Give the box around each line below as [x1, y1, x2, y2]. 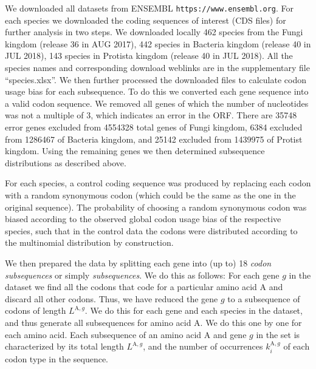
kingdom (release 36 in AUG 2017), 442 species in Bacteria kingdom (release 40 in [5, 37, 311, 50]
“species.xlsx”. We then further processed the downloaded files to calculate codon [5, 73, 307, 86]
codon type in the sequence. [5, 352, 109, 365]
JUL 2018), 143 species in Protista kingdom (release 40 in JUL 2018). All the [5, 49, 293, 62]
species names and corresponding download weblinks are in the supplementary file [5, 61, 310, 74]
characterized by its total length [5, 340, 124, 353]
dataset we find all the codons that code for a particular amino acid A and [5, 280, 283, 293]
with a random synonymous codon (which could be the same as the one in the [5, 188, 296, 201]
